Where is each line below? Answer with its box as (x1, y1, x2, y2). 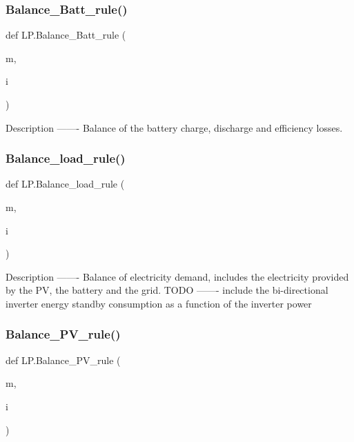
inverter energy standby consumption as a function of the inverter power (6, 296, 312, 310)
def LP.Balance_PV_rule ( (6, 352, 121, 367)
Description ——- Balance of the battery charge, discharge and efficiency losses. (6, 120, 343, 134)
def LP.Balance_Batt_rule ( (6, 28, 126, 42)
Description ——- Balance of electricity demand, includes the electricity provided (6, 269, 349, 283)
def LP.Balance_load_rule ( (6, 177, 125, 191)
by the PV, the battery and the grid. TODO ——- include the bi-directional (6, 283, 328, 297)
